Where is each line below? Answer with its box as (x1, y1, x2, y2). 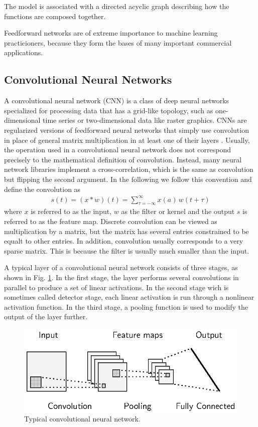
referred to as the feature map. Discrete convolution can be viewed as (4, 216, 217, 227)
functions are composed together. (4, 11, 106, 21)
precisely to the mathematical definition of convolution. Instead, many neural (4, 154, 242, 164)
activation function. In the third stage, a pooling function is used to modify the (4, 301, 248, 312)
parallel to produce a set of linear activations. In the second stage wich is (4, 282, 229, 292)
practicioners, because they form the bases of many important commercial (4, 37, 232, 48)
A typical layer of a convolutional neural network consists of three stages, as (4, 262, 238, 273)
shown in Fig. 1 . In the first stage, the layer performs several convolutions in (4, 272, 239, 282)
